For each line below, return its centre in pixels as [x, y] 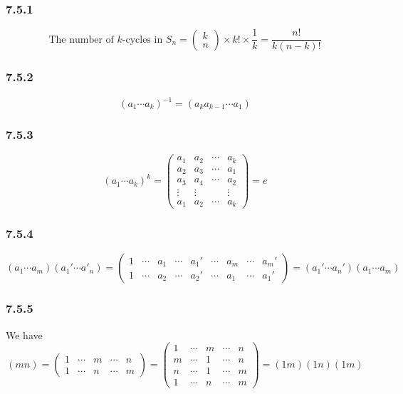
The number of [81, 40]
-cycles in [142, 40]
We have [24, 335]
